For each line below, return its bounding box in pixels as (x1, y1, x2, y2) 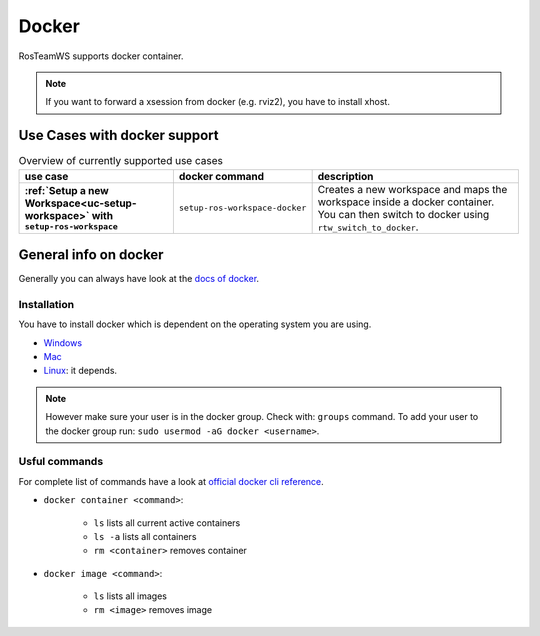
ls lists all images (93, 590, 167, 602)
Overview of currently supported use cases (18, 154, 224, 168)
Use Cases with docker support (18, 127, 219, 144)
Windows (43, 336, 83, 349)
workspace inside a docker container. (317, 195, 495, 209)
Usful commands (18, 455, 104, 469)
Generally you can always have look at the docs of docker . (18, 273, 260, 285)
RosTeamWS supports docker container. (18, 50, 184, 62)
